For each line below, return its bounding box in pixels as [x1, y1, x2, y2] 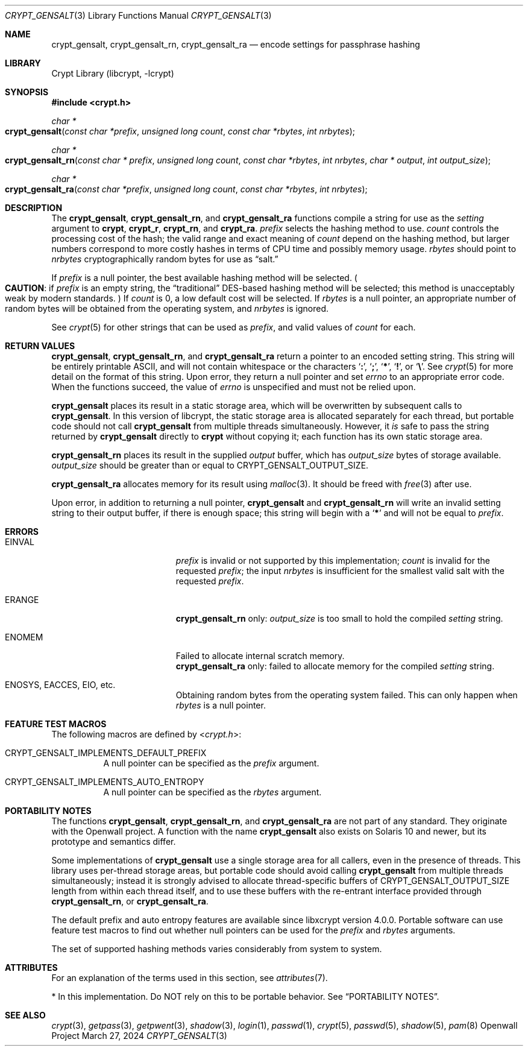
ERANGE [5, 595, 39, 605]
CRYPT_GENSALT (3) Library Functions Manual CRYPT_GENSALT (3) [5, 10, 272, 21]
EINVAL [5, 537, 34, 547]
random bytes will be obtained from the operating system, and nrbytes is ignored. [5, 303, 329, 314]
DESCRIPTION [5, 203, 63, 213]
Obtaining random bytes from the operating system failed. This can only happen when [175, 690, 518, 700]
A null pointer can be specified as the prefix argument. [103, 758, 319, 768]
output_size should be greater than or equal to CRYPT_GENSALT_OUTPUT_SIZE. [51, 460, 369, 470]
